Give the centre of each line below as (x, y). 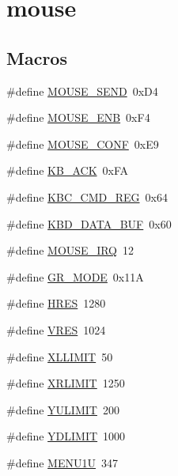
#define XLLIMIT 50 (60, 356)
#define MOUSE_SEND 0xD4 (82, 91)
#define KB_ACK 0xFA (68, 170)
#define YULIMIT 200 (63, 409)
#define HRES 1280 (56, 303)
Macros (37, 57)
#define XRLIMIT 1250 (66, 383)
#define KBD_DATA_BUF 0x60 (89, 223)
